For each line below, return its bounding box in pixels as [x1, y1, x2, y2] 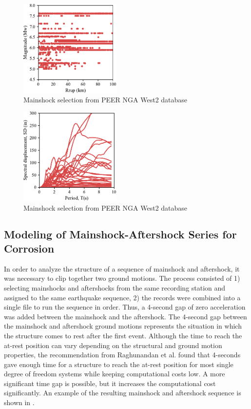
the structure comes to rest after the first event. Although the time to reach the [4, 330, 242, 340]
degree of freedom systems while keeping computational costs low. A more [4, 369, 225, 379]
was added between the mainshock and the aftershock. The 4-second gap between [4, 311, 247, 321]
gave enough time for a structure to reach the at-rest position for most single [4, 359, 233, 369]
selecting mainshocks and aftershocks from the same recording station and [4, 282, 226, 292]
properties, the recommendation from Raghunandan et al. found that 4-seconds [4, 350, 241, 360]
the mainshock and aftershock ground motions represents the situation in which [4, 321, 242, 331]
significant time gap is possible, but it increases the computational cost [4, 378, 216, 388]
